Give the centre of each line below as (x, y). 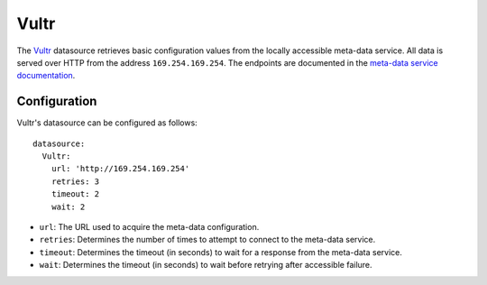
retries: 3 (75, 181)
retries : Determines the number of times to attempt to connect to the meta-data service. (207, 240)
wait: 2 (68, 207)
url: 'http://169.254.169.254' (120, 169)
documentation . (46, 76)
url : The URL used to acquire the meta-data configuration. (149, 226)
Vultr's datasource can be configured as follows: (107, 123)
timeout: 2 (75, 194)
